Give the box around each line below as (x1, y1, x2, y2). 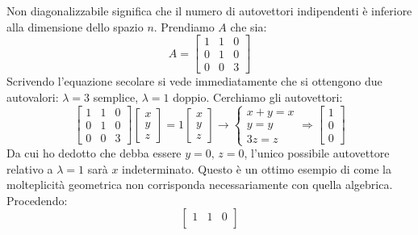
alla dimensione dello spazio (6, 18, 144, 35)
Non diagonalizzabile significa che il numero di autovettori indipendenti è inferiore (6, 2, 412, 19)
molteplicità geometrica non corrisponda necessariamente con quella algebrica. (6, 176, 393, 193)
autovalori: (6, 88, 59, 105)
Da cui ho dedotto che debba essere (6, 145, 182, 162)
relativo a (6, 160, 53, 177)
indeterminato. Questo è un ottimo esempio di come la (122, 160, 391, 177)
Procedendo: (6, 191, 68, 208)
